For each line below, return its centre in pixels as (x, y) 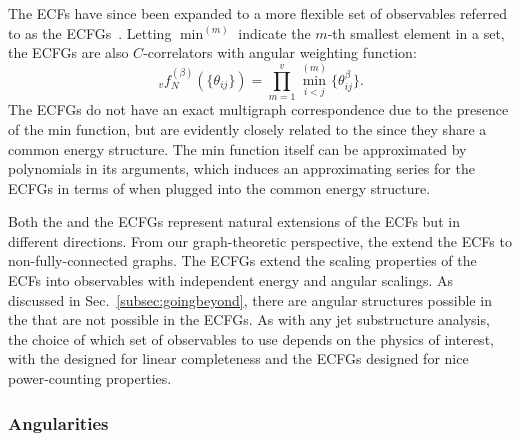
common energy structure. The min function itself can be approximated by (237, 148)
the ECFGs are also (68, 52)
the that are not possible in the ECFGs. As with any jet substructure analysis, (249, 319)
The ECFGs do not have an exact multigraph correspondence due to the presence (258, 109)
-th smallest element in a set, (416, 32)
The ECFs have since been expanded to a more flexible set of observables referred (258, 13)
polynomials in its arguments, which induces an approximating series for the (241, 168)
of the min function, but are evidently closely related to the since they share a (247, 128)
